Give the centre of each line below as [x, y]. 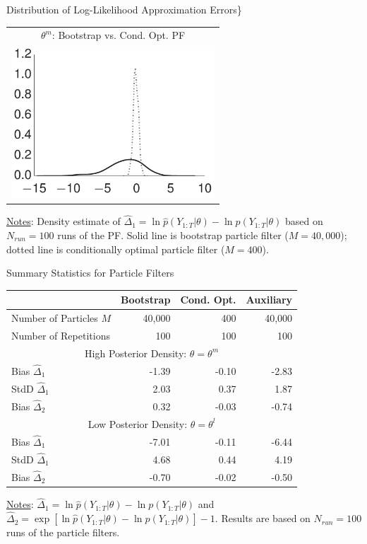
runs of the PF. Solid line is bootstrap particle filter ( [173, 235]
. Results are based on [263, 518]
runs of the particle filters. [63, 532]
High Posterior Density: [136, 353]
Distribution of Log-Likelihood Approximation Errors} [124, 9]
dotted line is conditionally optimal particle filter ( [116, 249]
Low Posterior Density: [138, 423]
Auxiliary [269, 300]
